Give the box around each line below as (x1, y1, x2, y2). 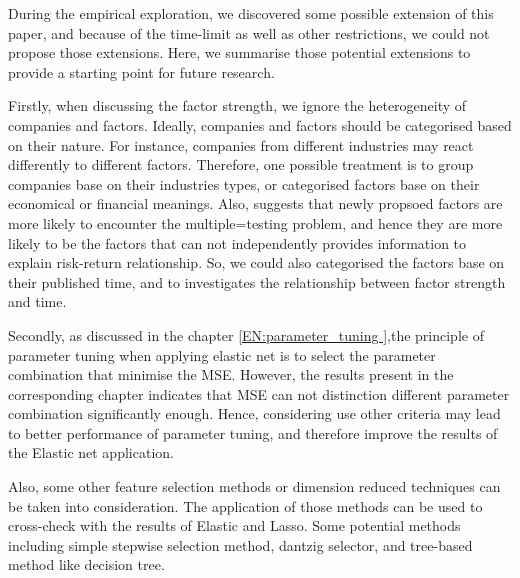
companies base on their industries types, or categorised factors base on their (8, 173, 480, 194)
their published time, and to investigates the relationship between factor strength (8, 271, 506, 292)
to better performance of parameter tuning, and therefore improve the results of (8, 422, 498, 443)
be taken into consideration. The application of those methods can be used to (8, 495, 483, 516)
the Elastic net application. (8, 442, 174, 463)
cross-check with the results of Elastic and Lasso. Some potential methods (8, 515, 461, 536)
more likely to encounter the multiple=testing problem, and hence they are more (8, 212, 503, 233)
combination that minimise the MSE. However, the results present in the (8, 364, 454, 385)
